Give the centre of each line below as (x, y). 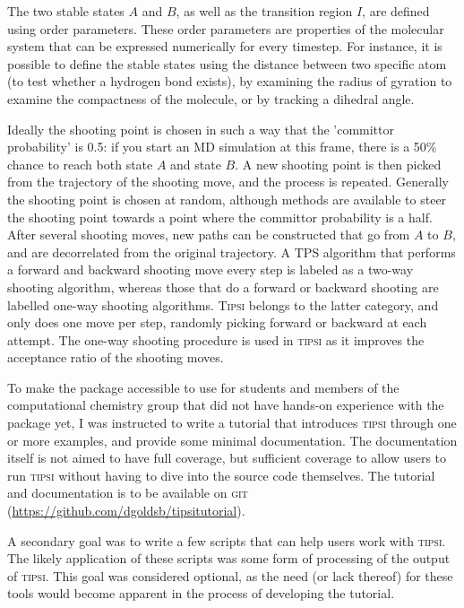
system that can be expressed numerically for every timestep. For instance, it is (225, 46)
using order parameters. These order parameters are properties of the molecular (226, 28)
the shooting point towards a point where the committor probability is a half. (220, 217)
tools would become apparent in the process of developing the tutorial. (201, 593)
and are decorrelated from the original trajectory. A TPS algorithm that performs (232, 252)
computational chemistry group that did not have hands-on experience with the (226, 405)
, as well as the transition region (264, 11)
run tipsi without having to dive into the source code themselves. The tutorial (221, 475)
